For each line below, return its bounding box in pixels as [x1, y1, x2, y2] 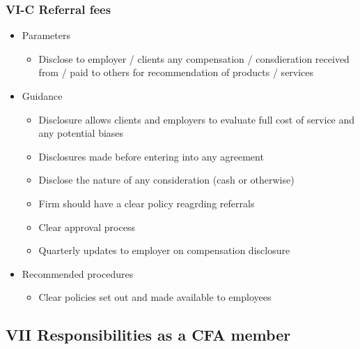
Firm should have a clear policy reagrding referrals [38, 195, 255, 210]
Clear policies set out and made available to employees [38, 290, 272, 304]
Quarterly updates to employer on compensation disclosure [38, 243, 290, 258]
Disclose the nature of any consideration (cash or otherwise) [38, 172, 295, 187]
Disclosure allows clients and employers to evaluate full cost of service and [38, 112, 355, 126]
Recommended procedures [22, 266, 134, 281]
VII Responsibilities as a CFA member [6, 324, 291, 346]
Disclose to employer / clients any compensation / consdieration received [38, 51, 350, 66]
